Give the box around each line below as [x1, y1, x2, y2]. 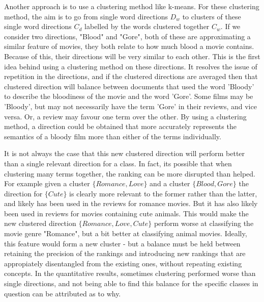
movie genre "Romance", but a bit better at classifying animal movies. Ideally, [4, 228, 247, 239]
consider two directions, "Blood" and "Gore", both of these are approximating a [4, 31, 251, 41]
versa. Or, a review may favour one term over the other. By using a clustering [4, 111, 247, 121]
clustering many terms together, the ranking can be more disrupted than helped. [4, 168, 255, 179]
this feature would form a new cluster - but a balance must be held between [4, 238, 241, 248]
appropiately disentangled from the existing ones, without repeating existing [4, 258, 242, 268]
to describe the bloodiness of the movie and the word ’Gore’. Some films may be [4, 91, 253, 102]
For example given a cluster [4, 178, 90, 189]
